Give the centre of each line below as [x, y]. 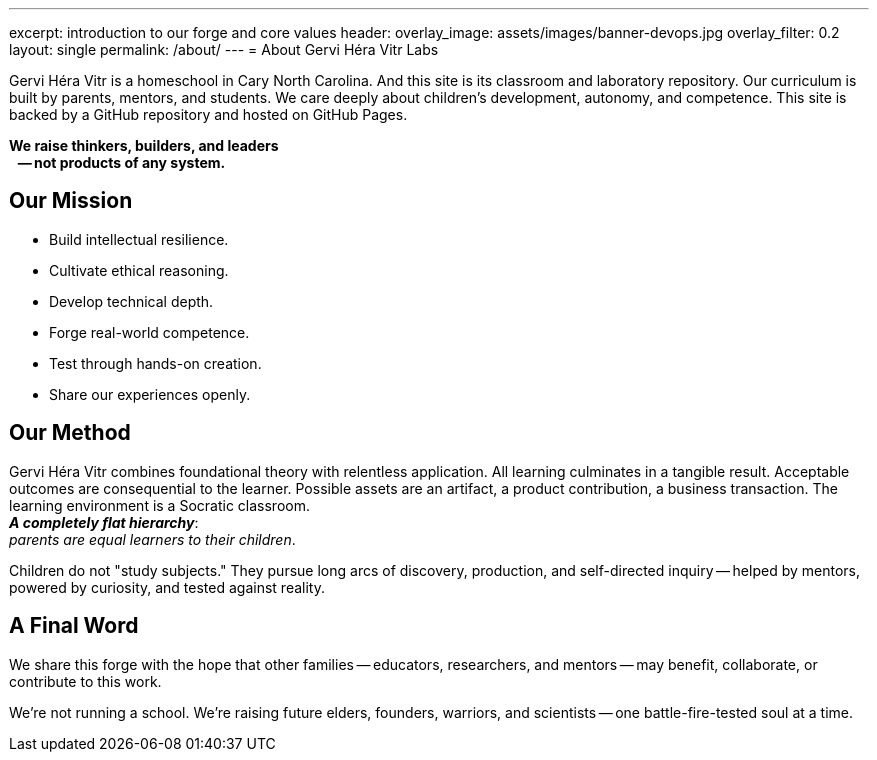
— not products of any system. [121, 162]
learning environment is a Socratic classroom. [159, 505]
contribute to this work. [85, 681]
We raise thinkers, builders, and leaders [144, 145]
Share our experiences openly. [150, 394]
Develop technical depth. [131, 301]
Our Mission [71, 201]
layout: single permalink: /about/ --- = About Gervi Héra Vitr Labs [224, 49]
